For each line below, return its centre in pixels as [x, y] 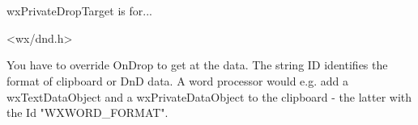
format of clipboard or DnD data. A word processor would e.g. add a [177, 80]
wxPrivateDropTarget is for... [79, 11]
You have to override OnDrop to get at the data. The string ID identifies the [197, 65]
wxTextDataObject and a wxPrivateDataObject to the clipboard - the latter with [209, 96]
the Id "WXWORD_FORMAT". [87, 112]
